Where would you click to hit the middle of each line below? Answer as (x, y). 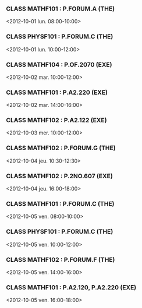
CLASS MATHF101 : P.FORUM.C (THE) (60, 204)
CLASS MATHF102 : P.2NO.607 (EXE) (60, 176)
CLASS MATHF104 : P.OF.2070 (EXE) (59, 64)
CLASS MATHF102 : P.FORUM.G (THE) (61, 148)
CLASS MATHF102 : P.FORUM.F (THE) (61, 259)
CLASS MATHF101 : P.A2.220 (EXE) (57, 92)
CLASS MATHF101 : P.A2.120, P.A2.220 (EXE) (71, 287)
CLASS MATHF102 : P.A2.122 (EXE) (56, 120)
